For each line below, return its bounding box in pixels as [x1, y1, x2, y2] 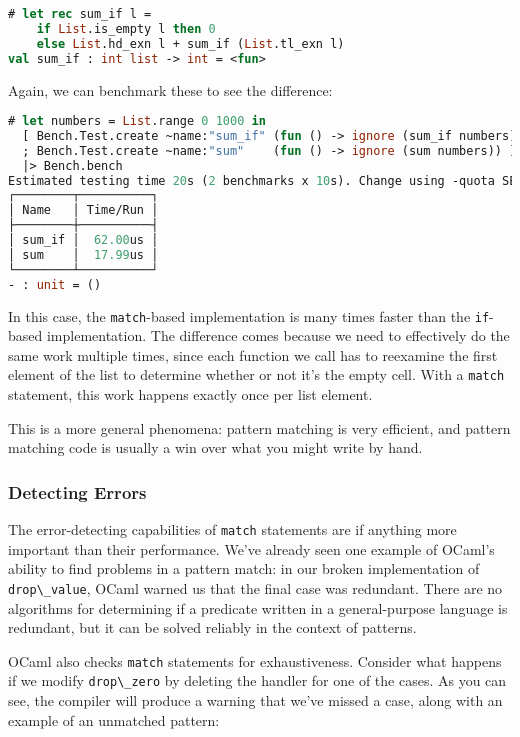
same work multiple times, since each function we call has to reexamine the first [8, 344, 498, 365]
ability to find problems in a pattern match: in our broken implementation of [8, 558, 480, 579]
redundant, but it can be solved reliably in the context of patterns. [8, 617, 417, 638]
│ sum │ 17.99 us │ [8, 247, 159, 262]
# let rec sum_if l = [8, 7, 152, 21]
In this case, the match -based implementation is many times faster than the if [8, 305, 490, 326]
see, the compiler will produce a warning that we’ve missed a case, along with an [8, 690, 503, 711]
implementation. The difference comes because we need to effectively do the [46, 325, 510, 346]
